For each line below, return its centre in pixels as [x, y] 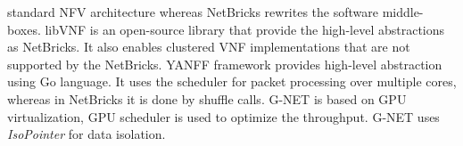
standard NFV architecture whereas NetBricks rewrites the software [193, 12]
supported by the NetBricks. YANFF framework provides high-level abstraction [225, 64]
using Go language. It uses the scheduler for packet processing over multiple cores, [232, 81]
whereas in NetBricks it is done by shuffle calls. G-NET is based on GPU [207, 98]
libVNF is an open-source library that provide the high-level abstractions [245, 29]
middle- [403, 12]
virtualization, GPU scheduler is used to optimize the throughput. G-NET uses [223, 116]
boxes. [24, 29]
